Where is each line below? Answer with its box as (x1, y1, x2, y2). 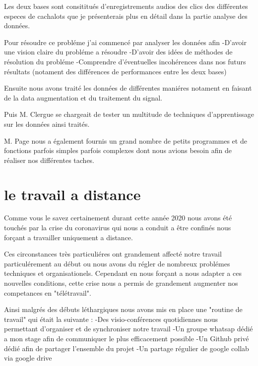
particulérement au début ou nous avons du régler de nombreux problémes (4, 258, 230, 268)
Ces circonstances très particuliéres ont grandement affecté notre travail (4, 249, 222, 259)
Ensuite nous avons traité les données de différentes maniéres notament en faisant (4, 83, 252, 93)
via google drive (4, 353, 52, 363)
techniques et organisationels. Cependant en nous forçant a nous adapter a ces (4, 268, 242, 278)
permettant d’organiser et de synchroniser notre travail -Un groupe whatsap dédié (4, 323, 253, 334)
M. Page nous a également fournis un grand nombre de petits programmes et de (4, 135, 247, 146)
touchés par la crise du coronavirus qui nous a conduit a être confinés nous (4, 222, 231, 233)
